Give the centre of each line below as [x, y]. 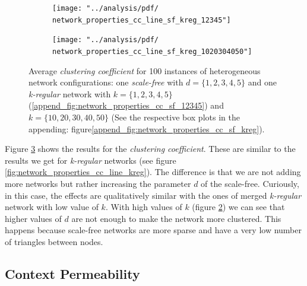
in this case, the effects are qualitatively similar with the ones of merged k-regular [153, 195]
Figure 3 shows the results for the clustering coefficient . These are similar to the [150, 149]
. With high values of [144, 207]
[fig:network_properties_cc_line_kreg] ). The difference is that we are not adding [153, 172]
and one [262, 82]
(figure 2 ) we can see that [238, 207]
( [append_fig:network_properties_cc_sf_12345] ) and [126, 105]
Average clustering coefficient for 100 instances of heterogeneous [145, 70]
